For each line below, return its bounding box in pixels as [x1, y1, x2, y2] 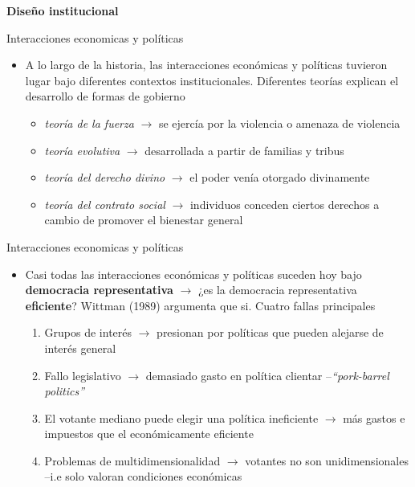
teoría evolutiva [44, 141, 120, 158]
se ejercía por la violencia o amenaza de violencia [158, 114, 401, 131]
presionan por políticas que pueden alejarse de [157, 324, 384, 341]
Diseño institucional [6, 2, 119, 18]
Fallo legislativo [44, 366, 121, 383]
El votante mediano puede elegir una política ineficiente [44, 409, 319, 426]
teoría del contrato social [44, 195, 165, 212]
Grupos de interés [44, 324, 132, 341]
